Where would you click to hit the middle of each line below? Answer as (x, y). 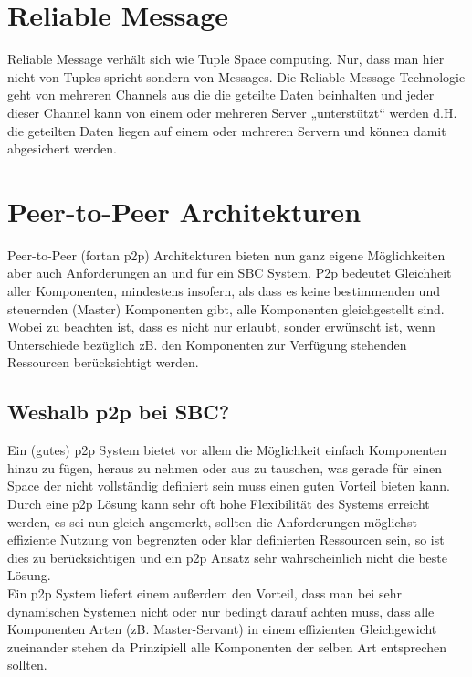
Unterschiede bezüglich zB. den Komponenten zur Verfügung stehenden (207, 344)
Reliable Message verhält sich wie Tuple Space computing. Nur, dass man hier (226, 59)
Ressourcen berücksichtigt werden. (103, 362)
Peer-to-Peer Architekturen (184, 211)
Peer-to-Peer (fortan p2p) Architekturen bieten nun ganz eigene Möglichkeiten (226, 254)
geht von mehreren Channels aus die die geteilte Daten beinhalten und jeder (221, 95)
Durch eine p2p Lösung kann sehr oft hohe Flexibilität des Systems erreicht (219, 503)
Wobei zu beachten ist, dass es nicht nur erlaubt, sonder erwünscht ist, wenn (221, 327)
